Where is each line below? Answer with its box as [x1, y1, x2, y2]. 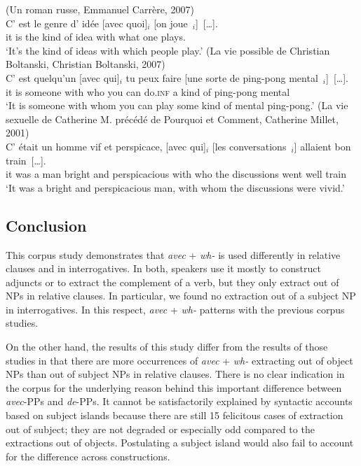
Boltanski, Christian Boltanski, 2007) [6, 57, 165, 71]
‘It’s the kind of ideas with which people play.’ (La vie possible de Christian [6, 43, 330, 57]
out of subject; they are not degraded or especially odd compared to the [6, 421, 315, 436]
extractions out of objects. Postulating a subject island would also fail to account [6, 435, 354, 450]
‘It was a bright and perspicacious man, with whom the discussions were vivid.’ [6, 180, 345, 195]
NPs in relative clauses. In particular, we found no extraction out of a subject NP [6, 288, 356, 303]
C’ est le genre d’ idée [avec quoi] [6, 15, 148, 30]
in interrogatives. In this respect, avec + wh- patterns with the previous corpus [6, 302, 345, 316]
